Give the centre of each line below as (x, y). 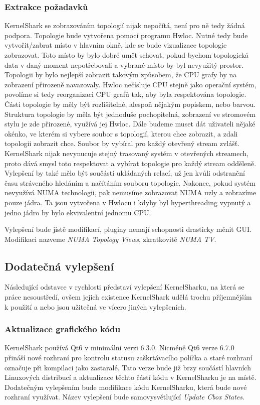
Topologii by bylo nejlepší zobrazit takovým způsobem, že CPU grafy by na (121, 75)
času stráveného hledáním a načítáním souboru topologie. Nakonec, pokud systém (130, 182)
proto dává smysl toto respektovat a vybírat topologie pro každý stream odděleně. (131, 163)
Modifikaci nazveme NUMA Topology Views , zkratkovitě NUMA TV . (110, 239)
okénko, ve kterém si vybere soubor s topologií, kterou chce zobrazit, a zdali (121, 133)
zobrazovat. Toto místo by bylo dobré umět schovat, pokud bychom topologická (127, 55)
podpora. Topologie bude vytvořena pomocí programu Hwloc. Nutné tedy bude (126, 35)
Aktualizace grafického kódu (63, 329)
